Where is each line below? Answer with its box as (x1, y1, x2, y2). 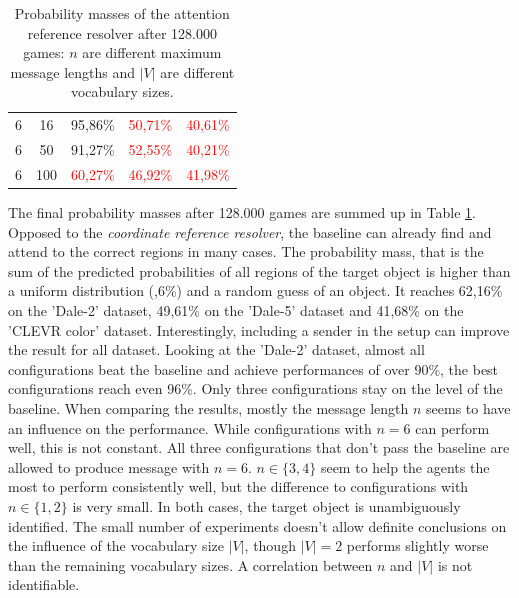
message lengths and (10, 61, 136, 82)
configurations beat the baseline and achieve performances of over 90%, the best (8, 358, 499, 379)
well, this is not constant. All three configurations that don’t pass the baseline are (8, 437, 510, 458)
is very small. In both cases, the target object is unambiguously (72, 495, 461, 516)
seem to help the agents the (320, 456, 490, 477)
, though (244, 535, 296, 556)
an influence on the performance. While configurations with (8, 417, 372, 438)
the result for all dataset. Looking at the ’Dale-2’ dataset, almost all (8, 339, 425, 360)
